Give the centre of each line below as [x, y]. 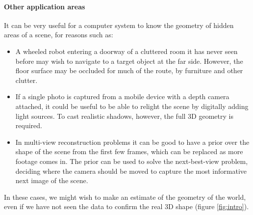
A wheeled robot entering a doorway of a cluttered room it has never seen [126, 51]
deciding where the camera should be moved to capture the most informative [131, 171]
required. [29, 125]
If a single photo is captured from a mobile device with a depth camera [122, 96]
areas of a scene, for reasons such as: [59, 35]
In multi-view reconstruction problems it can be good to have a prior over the [132, 142]
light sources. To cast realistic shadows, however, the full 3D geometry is [124, 116]
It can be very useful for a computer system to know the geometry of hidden [119, 25]
